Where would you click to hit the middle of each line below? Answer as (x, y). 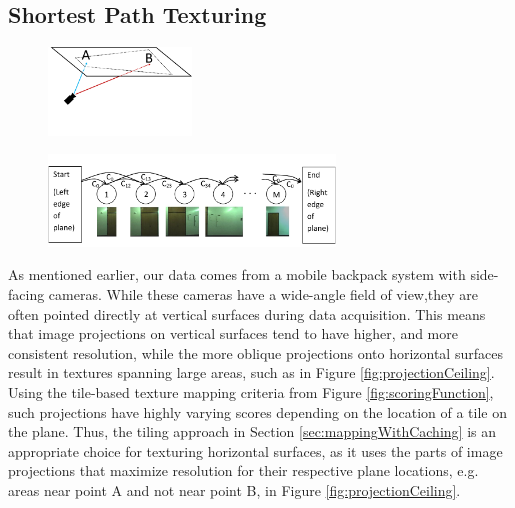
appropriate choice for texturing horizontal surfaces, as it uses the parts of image (255, 450)
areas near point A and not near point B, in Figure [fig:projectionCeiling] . (234, 489)
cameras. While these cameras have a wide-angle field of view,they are (263, 294)
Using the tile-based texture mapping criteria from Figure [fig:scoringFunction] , (251, 392)
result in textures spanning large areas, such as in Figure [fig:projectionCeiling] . (251, 372)
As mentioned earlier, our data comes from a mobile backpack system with (237, 274)
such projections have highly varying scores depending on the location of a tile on (257, 411)
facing (26, 294)
